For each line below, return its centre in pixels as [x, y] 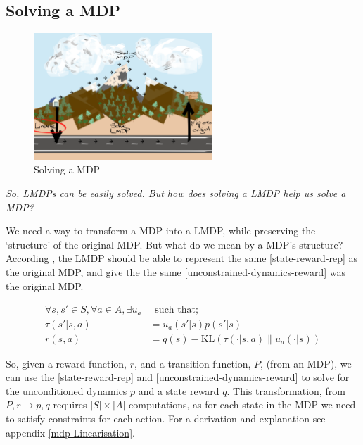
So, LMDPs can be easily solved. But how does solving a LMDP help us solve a [176, 193]
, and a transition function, [192, 363]
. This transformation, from [286, 390]
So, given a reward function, [66, 363]
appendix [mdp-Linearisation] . [70, 432]
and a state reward [179, 390]
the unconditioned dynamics [66, 390]
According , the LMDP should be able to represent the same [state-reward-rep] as [182, 258]
